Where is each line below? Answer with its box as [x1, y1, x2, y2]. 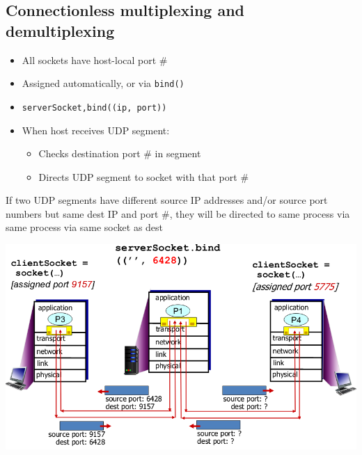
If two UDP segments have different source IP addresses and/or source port [6, 193, 328, 207]
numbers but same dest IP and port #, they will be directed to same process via [6, 206, 350, 221]
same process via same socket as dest [6, 220, 164, 234]
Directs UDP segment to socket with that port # [38, 169, 249, 184]
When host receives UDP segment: [22, 122, 170, 137]
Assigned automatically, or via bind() [22, 76, 184, 90]
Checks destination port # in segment [38, 146, 201, 161]
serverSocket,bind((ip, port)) [22, 102, 167, 113]
